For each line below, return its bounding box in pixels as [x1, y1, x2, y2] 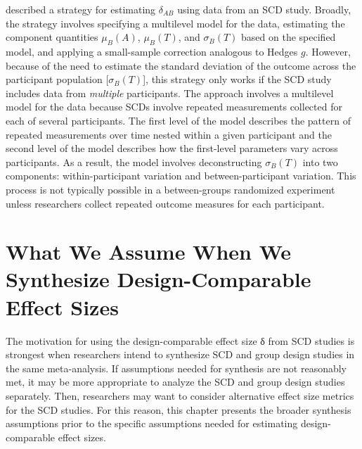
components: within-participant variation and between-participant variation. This [6, 168, 356, 183]
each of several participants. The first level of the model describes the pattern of [6, 113, 351, 127]
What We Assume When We [6, 237, 292, 266]
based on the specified [241, 30, 336, 44]
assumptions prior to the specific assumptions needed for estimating [6, 416, 298, 431]
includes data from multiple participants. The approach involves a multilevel [6, 85, 334, 100]
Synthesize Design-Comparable [6, 265, 311, 293]
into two [302, 154, 338, 169]
